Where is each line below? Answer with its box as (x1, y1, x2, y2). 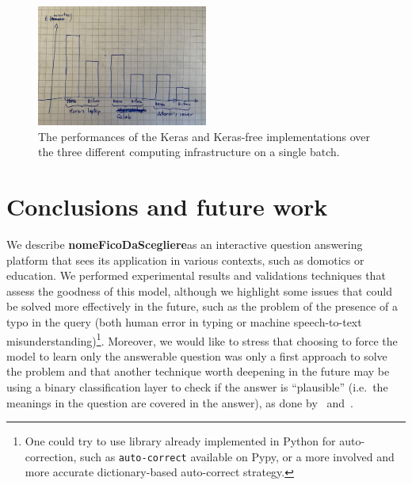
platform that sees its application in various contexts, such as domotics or (6, 251, 364, 268)
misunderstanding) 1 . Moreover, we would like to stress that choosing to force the (6, 330, 398, 349)
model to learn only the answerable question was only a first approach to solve (6, 347, 387, 364)
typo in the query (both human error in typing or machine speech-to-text (6, 313, 362, 330)
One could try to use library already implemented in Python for (25, 433, 336, 449)
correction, (25, 448, 77, 464)
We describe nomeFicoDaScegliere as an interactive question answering (6, 236, 363, 252)
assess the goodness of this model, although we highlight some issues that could (6, 282, 392, 299)
